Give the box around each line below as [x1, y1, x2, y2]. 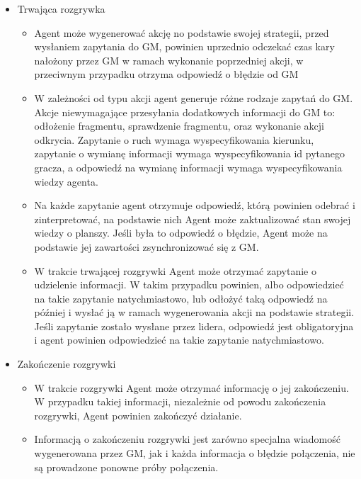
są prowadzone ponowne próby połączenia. [34, 459, 219, 474]
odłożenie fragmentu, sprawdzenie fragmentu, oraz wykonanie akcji [34, 118, 324, 133]
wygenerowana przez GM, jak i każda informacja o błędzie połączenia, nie [34, 446, 355, 461]
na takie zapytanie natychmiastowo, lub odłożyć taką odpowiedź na [34, 291, 328, 305]
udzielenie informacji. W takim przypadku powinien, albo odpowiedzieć [34, 277, 344, 292]
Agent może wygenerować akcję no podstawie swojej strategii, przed [34, 25, 329, 40]
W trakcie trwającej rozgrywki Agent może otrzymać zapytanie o [34, 263, 316, 278]
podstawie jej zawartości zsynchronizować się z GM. [34, 239, 259, 254]
